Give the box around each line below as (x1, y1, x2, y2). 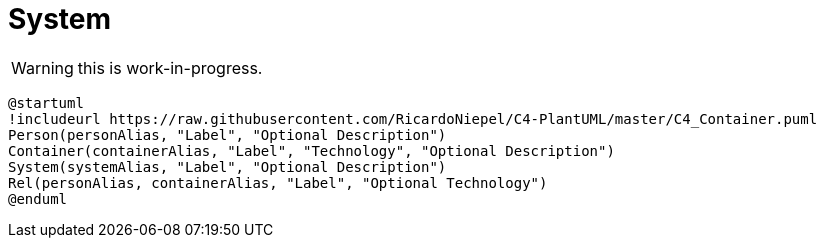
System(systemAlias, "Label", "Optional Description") (8, 158, 447, 175)
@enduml (8, 190, 68, 207)
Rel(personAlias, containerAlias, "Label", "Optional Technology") (8, 174, 548, 191)
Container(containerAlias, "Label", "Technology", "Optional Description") (8, 142, 615, 159)
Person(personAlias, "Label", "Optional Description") (8, 126, 447, 143)
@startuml (8, 94, 84, 111)
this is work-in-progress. (77, 57, 263, 78)
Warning (11, 57, 74, 78)
